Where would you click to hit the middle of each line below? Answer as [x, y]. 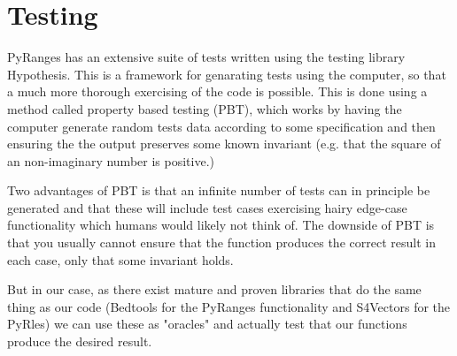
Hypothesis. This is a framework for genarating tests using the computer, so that [227, 74]
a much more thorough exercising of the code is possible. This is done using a [217, 91]
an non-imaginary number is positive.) [111, 160]
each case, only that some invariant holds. [120, 259]
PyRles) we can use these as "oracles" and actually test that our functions [207, 324]
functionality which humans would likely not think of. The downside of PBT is [221, 225]
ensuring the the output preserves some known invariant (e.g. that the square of [224, 144]
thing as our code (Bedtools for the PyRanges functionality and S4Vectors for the [229, 306]
